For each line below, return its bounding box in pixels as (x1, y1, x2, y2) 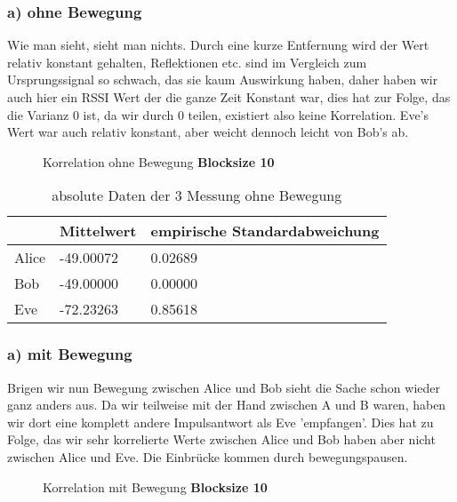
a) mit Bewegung (7, 343, 132, 365)
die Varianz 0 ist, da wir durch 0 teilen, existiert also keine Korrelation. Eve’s (7, 105, 429, 124)
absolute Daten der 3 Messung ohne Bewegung (52, 185, 342, 206)
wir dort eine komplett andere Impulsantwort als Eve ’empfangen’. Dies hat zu (7, 412, 434, 431)
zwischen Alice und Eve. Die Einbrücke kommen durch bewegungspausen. (7, 447, 408, 466)
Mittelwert (60, 220, 137, 242)
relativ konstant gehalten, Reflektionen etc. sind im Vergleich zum (7, 52, 367, 71)
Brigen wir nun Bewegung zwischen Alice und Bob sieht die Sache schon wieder (7, 378, 440, 396)
